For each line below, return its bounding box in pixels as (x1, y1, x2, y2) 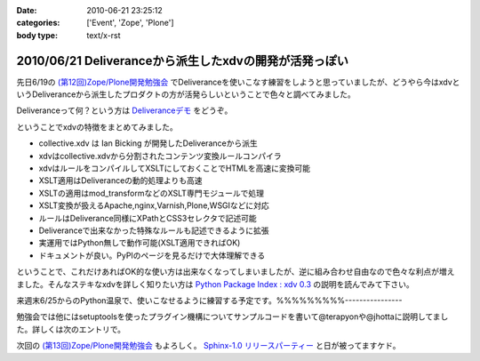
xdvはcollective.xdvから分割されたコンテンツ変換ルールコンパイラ (38, 150, 282, 161)
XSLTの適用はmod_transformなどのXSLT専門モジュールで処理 (38, 188, 264, 198)
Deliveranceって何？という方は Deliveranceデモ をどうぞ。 (16, 105, 233, 116)
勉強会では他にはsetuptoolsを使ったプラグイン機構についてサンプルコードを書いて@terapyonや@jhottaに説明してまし (16, 311, 449, 322)
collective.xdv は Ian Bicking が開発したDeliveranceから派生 (38, 138, 258, 148)
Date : (16, 5, 37, 15)
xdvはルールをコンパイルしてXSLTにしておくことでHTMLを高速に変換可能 (38, 163, 311, 173)
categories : (16, 18, 60, 28)
